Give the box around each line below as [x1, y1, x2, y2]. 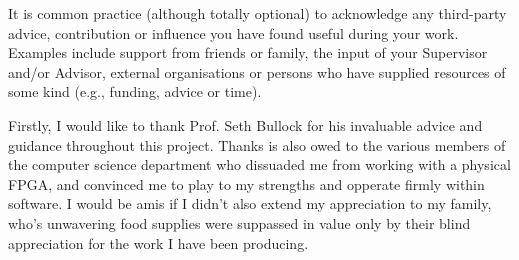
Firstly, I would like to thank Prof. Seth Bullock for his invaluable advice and [8, 114, 483, 135]
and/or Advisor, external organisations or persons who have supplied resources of [8, 61, 506, 82]
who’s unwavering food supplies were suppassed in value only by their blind [8, 212, 471, 233]
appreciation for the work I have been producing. [8, 232, 309, 253]
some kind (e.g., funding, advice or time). [8, 81, 262, 102]
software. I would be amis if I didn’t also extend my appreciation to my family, [8, 193, 492, 214]
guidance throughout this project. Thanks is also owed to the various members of [8, 134, 506, 155]
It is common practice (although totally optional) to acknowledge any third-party [8, 3, 507, 23]
